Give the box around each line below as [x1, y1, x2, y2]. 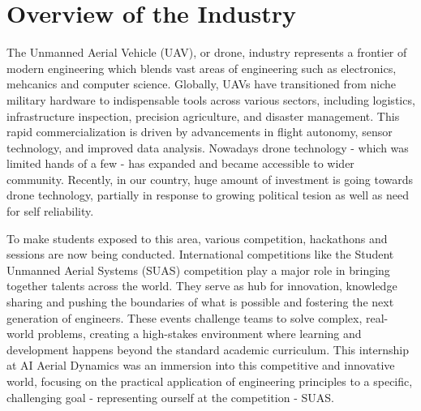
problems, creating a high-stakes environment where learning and [37, 325, 362, 342]
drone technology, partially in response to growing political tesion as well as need [6, 186, 409, 203]
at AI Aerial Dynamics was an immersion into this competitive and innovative [6, 357, 395, 374]
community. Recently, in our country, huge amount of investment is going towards [6, 170, 414, 187]
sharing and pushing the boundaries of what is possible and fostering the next [6, 293, 394, 310]
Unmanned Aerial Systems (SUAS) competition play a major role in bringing [6, 261, 390, 278]
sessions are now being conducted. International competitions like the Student [6, 246, 394, 263]
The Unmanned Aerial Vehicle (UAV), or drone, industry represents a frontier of [6, 44, 407, 61]
